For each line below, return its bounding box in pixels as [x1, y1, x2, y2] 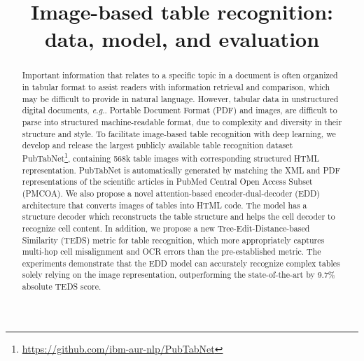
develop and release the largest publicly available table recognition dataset [22, 139, 293, 151]
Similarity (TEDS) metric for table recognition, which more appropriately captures [22, 234, 325, 246]
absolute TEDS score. [22, 281, 101, 292]
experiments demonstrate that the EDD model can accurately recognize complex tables [22, 257, 340, 269]
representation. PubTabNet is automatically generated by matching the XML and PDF [22, 164, 341, 176]
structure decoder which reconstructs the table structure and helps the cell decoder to [22, 211, 335, 222]
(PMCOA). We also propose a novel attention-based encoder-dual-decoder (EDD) [22, 187, 320, 199]
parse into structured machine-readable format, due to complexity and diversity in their [22, 115, 342, 127]
